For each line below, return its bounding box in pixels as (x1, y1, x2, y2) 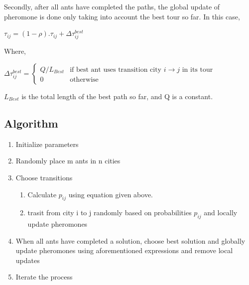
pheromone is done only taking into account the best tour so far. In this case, (4, 11, 240, 21)
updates (15, 255, 40, 265)
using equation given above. (68, 189, 153, 199)
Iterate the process (15, 272, 73, 282)
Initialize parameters (15, 139, 79, 149)
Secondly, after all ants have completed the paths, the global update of (4, 1, 220, 11)
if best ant (70, 66, 101, 73)
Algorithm (4, 115, 58, 131)
